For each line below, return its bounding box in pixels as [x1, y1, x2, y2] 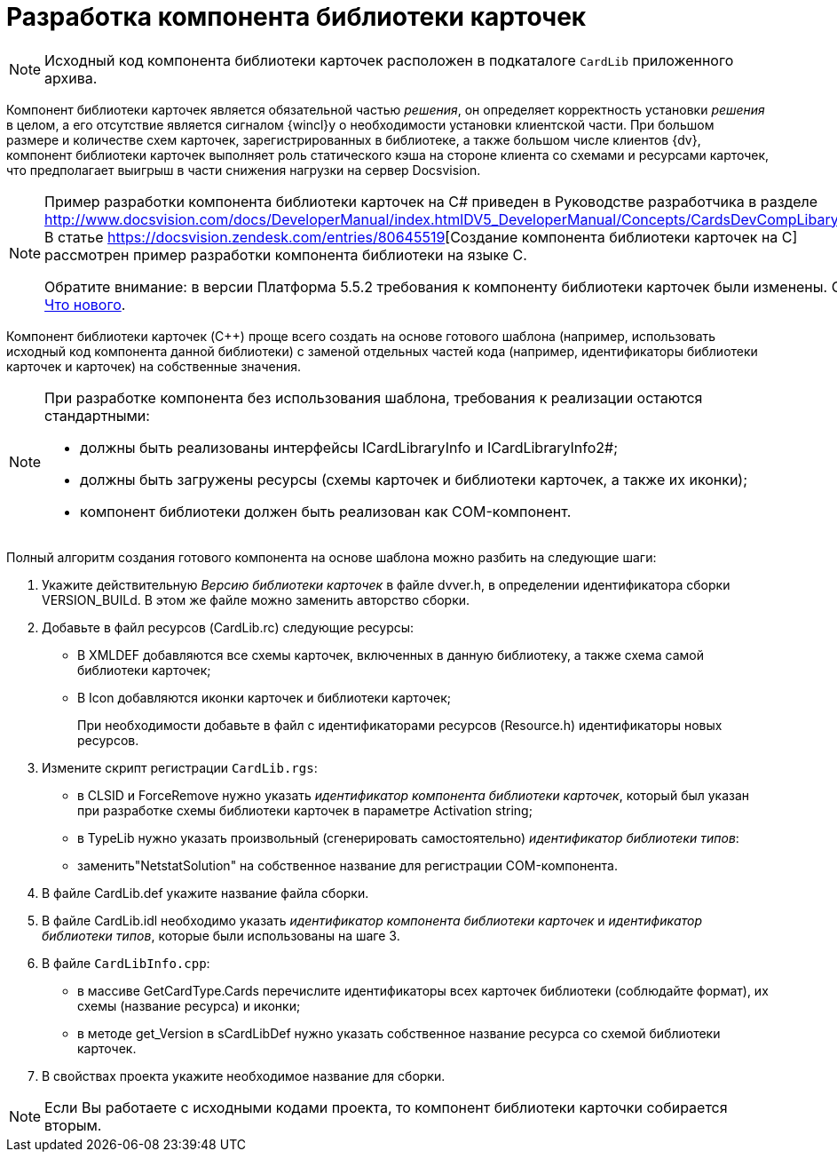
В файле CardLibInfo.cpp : [42, 955, 210, 971]
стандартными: [44, 406, 150, 425]
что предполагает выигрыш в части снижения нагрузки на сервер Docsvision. [6, 162, 481, 178]
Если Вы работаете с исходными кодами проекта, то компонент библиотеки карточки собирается [44, 1098, 728, 1116]
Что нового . [44, 295, 126, 314]
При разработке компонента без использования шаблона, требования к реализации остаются [44, 388, 703, 407]
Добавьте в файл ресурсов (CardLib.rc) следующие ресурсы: [42, 619, 415, 635]
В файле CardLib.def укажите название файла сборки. [42, 885, 369, 901]
